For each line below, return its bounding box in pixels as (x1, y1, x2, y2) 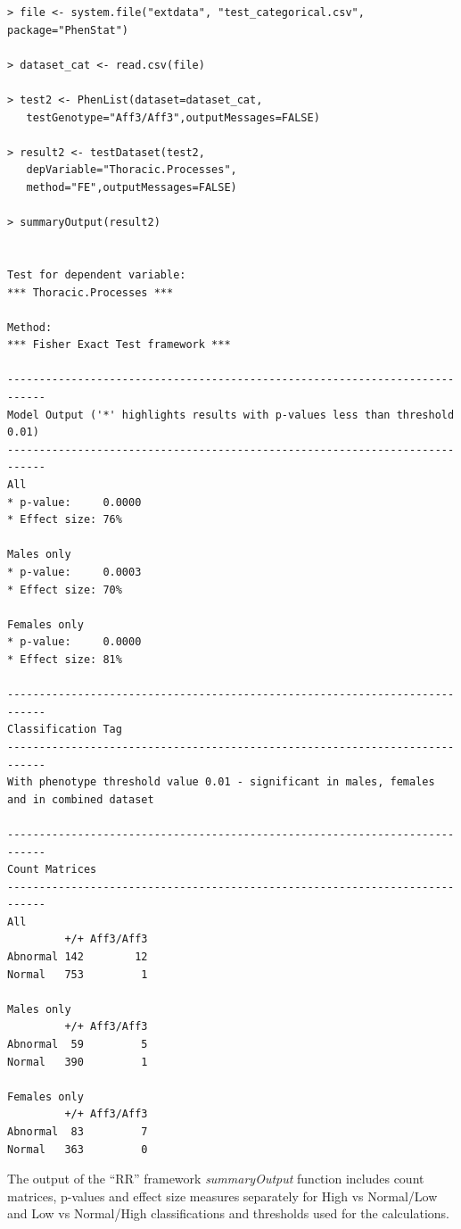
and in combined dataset (7, 793, 154, 806)
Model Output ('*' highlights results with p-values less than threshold (7, 408, 455, 421)
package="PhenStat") (7, 23, 129, 37)
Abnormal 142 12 (7, 951, 148, 964)
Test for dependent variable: (7, 268, 186, 281)
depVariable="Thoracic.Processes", (26, 163, 237, 177)
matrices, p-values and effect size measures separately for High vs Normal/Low (7, 1186, 438, 1205)
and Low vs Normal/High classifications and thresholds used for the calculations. (7, 1204, 449, 1223)
